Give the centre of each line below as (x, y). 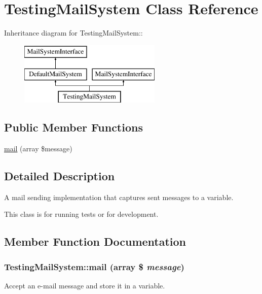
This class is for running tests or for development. (81, 214)
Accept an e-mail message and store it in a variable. (85, 285)
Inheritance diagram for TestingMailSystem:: (73, 33)
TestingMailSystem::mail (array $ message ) (94, 266)
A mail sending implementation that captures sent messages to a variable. (119, 197)
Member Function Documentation (95, 241)
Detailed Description (60, 175)
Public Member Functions (73, 127)
